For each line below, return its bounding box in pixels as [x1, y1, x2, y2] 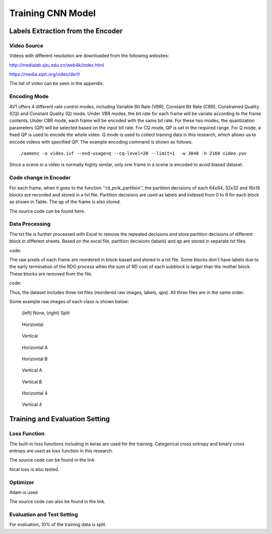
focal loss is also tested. [9, 466, 59, 472]
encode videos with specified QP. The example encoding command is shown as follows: [9, 139, 193, 145]
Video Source [9, 42, 44, 49]
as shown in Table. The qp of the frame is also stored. [9, 199, 121, 205]
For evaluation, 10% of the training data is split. [9, 521, 107, 527]
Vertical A [22, 367, 42, 373]
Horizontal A [22, 344, 48, 350]
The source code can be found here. [9, 208, 86, 214]
